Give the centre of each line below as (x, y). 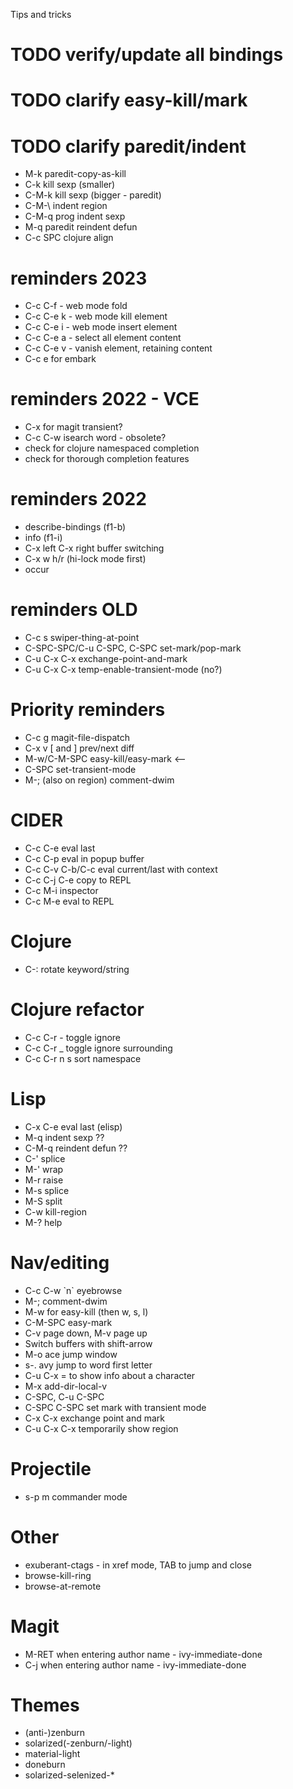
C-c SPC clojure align (69, 238)
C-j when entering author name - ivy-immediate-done (135, 1665)
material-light (52, 1754)
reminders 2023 (79, 278)
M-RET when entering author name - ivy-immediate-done (143, 1654)
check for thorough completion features (107, 459)
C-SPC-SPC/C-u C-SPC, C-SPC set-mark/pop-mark (133, 648)
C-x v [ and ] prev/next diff (79, 748)
